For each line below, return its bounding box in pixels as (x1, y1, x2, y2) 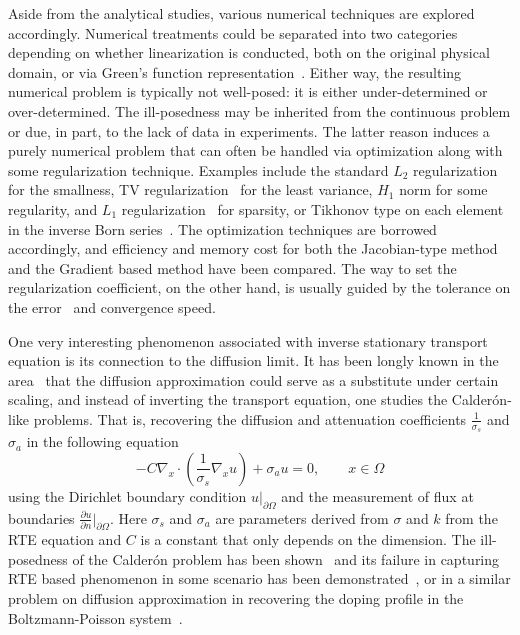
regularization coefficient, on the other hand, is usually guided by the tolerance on (8, 277, 511, 298)
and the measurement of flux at (281, 485, 474, 506)
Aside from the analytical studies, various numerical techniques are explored (8, 3, 475, 23)
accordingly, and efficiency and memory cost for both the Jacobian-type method (8, 238, 498, 259)
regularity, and (8, 198, 98, 219)
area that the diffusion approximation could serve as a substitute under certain (8, 369, 499, 390)
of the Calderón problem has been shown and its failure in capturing (72, 548, 500, 569)
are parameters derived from (215, 507, 389, 528)
